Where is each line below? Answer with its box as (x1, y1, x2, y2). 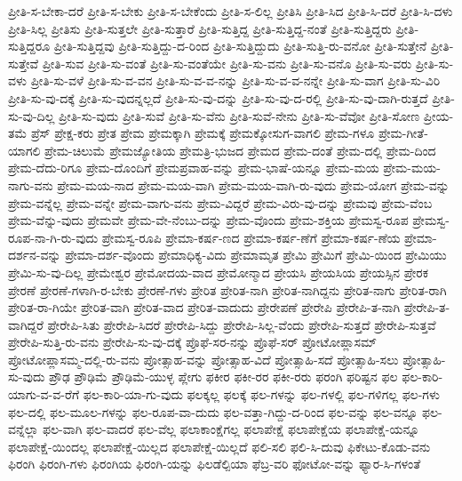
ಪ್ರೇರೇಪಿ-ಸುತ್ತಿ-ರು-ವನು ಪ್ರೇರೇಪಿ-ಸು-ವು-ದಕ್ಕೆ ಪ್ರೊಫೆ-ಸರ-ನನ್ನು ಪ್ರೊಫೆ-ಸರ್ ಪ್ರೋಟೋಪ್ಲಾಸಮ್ (8, 333, 377, 351)
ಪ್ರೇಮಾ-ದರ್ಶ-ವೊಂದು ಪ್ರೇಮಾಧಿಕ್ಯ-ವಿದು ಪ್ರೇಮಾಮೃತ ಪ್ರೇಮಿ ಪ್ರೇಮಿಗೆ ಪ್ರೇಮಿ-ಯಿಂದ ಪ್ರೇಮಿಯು (65, 245, 447, 264)
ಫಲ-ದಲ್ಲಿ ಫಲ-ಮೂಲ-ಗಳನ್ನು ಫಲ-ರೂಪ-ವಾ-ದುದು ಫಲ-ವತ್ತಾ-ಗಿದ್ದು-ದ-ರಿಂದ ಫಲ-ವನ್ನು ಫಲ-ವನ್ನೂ (8, 402, 418, 421)
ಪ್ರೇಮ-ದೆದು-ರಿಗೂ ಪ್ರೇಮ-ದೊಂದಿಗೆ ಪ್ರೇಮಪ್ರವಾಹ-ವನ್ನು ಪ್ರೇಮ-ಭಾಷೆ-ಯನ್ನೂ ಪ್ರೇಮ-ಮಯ (8, 158, 379, 177)
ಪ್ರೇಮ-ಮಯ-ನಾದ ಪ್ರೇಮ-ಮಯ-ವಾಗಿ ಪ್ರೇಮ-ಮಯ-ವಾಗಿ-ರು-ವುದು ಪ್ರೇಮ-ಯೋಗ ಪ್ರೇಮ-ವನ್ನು (57, 175, 450, 194)
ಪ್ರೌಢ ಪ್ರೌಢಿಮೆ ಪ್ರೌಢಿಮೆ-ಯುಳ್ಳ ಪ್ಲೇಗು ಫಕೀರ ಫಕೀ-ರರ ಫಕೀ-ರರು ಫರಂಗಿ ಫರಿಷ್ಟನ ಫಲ (49, 367, 398, 386)
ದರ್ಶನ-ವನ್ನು (8, 245, 61, 264)
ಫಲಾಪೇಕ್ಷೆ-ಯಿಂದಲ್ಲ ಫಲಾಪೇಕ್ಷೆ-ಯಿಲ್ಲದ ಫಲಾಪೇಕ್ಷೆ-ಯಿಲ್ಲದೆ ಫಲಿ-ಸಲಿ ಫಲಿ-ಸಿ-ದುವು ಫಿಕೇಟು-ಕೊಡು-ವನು (8, 437, 431, 455)
